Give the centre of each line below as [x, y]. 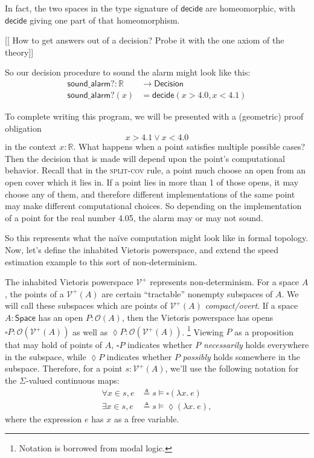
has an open [61, 317]
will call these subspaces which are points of [86, 305]
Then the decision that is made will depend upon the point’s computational [145, 158]
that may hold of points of [54, 345]
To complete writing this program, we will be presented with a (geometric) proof [154, 116]
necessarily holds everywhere [256, 345]
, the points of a [34, 293]
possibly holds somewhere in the [241, 356]
